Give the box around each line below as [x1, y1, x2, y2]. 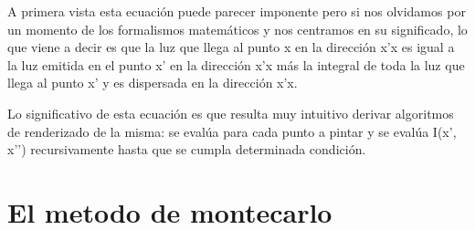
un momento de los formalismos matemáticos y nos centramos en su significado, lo [7, 19, 468, 38]
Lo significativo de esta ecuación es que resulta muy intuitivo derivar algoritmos [7, 103, 454, 122]
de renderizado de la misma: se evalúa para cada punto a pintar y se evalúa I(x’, [7, 121, 457, 141]
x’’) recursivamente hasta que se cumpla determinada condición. [7, 140, 366, 159]
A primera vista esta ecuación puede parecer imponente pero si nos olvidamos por [7, 2, 466, 20]
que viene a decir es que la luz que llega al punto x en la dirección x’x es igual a [7, 37, 455, 57]
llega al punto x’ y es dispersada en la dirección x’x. [7, 73, 298, 92]
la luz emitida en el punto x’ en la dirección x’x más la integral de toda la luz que [7, 55, 465, 74]
